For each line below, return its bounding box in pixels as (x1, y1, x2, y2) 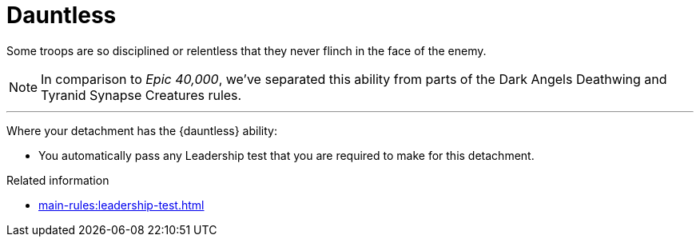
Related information (6, 173, 109, 187)
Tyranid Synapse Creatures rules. (41, 86, 242, 103)
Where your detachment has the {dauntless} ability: (6, 123, 277, 137)
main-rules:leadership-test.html (38, 197, 205, 212)
